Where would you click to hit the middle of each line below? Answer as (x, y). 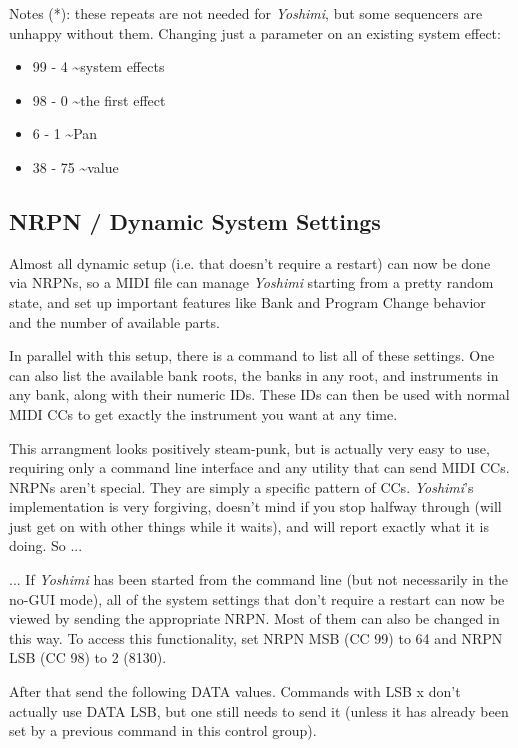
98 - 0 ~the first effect (99, 99)
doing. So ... (46, 545)
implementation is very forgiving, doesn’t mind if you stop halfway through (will (255, 506)
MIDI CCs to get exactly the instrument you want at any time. (203, 413)
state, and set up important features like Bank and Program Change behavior (247, 301)
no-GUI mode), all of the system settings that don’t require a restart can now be (257, 598)
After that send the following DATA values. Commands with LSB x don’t (235, 691)
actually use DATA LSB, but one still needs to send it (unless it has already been (259, 710)
